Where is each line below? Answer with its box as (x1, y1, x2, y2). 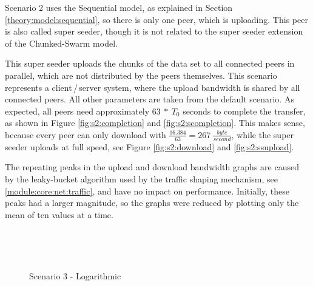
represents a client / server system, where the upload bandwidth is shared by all (5, 81, 300, 93)
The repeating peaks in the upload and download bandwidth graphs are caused (5, 161, 299, 173)
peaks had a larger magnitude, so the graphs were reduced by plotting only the (5, 196, 299, 209)
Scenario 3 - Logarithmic (29, 269, 121, 282)
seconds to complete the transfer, (183, 104, 306, 117)
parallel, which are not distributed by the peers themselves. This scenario (5, 68, 277, 81)
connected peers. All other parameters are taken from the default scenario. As (5, 93, 294, 105)
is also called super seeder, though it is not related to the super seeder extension (5, 25, 303, 38)
